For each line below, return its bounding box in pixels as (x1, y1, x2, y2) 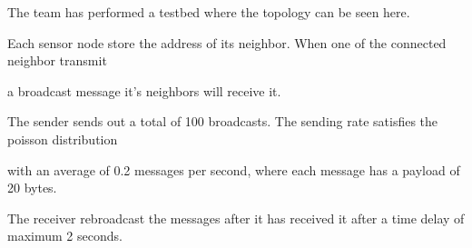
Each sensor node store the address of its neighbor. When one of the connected (7, 33, 447, 52)
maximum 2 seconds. (7, 226, 123, 245)
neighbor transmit (7, 51, 107, 70)
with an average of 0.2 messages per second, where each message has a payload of (7, 160, 460, 179)
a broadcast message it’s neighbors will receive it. (7, 81, 281, 100)
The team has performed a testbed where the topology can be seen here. (7, 3, 410, 21)
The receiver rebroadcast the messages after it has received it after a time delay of (7, 208, 465, 227)
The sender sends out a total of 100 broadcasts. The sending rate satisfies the (7, 112, 438, 131)
